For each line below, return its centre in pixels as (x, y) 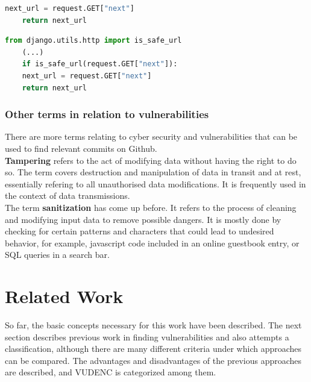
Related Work (64, 296)
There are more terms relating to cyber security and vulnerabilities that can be (151, 136)
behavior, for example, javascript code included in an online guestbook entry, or (152, 243)
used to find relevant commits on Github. (81, 148)
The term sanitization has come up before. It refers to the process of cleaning (151, 207)
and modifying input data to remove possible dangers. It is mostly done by (143, 219)
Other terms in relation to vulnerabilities (107, 114)
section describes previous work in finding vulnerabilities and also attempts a (147, 337)
